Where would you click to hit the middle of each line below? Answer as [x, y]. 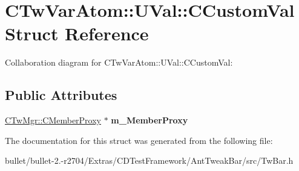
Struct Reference [77, 33]
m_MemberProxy [149, 120]
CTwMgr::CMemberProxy [53, 120]
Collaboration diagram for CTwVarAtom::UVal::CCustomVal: [119, 62]
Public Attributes [61, 95]
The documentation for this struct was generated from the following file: [139, 140]
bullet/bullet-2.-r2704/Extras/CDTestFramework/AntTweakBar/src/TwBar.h [149, 160]
